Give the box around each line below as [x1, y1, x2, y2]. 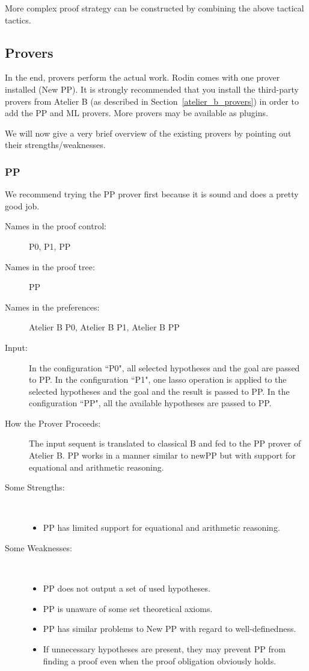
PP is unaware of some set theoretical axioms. [43, 602, 213, 614]
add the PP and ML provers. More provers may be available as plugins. [5, 107, 268, 119]
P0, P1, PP [29, 240, 71, 252]
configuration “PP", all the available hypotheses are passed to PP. [29, 397, 272, 409]
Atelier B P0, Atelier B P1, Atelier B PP [29, 321, 180, 333]
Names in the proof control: [5, 220, 106, 232]
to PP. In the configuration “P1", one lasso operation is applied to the [29, 373, 287, 386]
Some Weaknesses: [5, 542, 72, 554]
